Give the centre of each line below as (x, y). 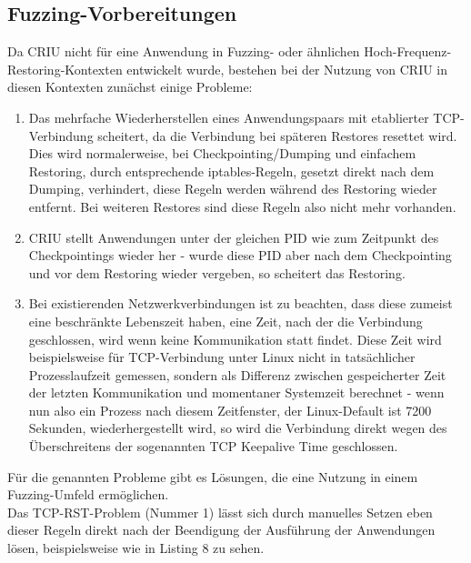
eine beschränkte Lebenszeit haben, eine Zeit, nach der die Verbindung (225, 321)
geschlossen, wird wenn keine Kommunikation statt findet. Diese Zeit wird (235, 339)
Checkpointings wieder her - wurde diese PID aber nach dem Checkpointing (240, 255)
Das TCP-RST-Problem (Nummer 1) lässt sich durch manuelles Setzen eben (220, 512)
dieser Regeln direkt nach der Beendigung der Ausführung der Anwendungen (221, 530)
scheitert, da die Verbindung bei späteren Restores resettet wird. (277, 135)
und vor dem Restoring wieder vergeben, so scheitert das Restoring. (217, 272)
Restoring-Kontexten (65, 69)
